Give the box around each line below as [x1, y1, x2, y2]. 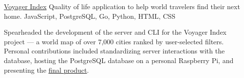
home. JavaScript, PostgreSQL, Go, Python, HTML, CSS [4, 11, 176, 21]
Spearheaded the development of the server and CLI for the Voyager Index [4, 27, 227, 37]
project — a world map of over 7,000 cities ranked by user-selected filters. [4, 36, 224, 46]
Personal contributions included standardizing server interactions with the [4, 46, 225, 56]
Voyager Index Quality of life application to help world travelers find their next [4, 1, 240, 11]
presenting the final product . [4, 65, 89, 75]
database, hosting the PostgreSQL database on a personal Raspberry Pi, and [4, 55, 234, 65]
